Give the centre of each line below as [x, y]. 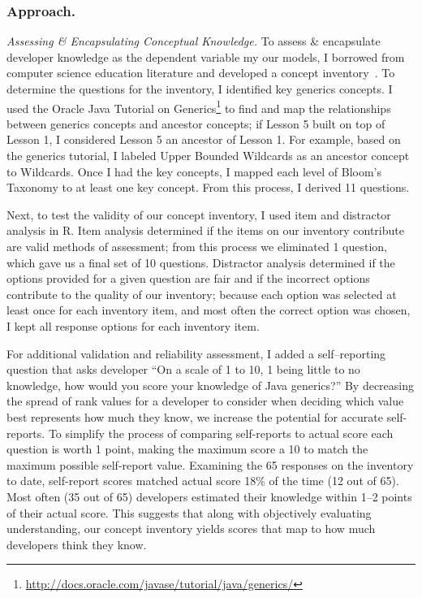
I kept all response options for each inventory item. [133, 325]
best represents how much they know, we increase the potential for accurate [195, 416]
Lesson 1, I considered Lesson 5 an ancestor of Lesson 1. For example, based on [204, 139]
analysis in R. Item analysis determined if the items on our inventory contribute [205, 230]
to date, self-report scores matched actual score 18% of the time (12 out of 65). [203, 481]
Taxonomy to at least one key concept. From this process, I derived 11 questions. [208, 187]
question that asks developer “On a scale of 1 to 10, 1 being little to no [183, 369]
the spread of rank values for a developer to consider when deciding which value [205, 401]
